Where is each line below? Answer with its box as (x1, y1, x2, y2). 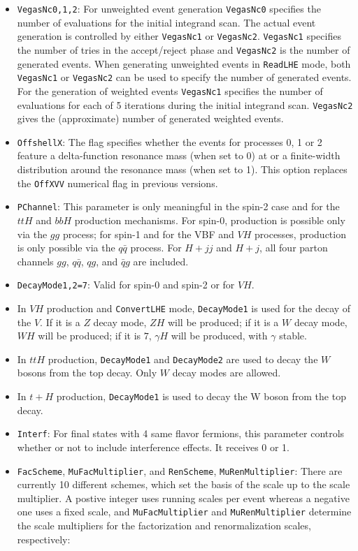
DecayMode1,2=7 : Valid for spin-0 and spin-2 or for (17, 277, 235, 292)
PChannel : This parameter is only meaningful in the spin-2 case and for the (17, 199, 340, 214)
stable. (279, 328, 307, 343)
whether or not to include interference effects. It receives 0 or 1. (17, 439, 290, 454)
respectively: (17, 531, 71, 546)
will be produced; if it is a (167, 314, 279, 329)
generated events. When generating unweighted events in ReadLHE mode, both (17, 56, 351, 71)
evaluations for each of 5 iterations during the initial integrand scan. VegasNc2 (17, 97, 353, 112)
